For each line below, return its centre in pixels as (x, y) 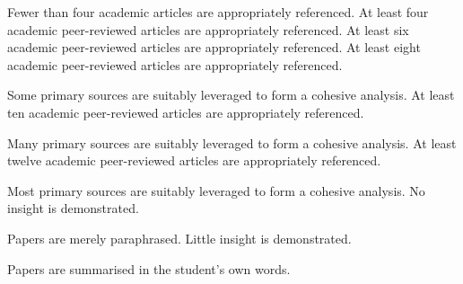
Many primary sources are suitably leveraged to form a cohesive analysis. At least (232, 142)
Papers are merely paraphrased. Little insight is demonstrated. (179, 238)
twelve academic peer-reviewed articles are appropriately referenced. (194, 160)
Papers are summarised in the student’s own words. (149, 268)
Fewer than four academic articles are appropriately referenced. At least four (218, 12)
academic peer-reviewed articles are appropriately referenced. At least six (208, 29)
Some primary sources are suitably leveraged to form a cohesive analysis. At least (231, 95)
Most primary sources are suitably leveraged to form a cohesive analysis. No (216, 190)
